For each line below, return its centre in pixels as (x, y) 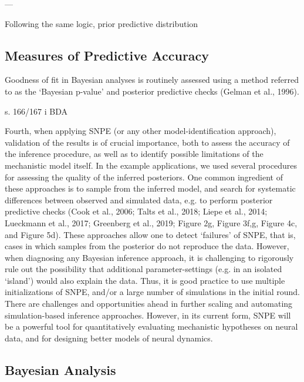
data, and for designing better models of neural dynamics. (109, 338)
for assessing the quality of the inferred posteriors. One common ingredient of (144, 177)
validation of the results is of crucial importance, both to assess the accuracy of (147, 142)
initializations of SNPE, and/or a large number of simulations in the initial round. (152, 292)
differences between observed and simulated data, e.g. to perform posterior (139, 200)
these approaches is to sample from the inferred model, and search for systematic (150, 188)
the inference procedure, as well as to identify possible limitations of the (134, 154)
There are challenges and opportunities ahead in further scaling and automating (149, 304)
